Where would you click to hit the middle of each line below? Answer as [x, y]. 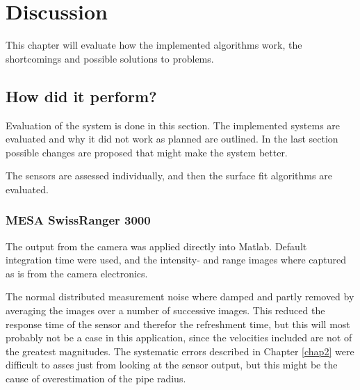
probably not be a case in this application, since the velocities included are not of [179, 338]
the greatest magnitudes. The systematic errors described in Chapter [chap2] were [180, 351]
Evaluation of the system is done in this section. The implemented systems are [173, 125]
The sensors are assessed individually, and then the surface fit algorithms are [169, 176]
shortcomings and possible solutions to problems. [110, 58]
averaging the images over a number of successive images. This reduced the [165, 310]
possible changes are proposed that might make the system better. [147, 152]
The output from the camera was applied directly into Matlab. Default [156, 246]
